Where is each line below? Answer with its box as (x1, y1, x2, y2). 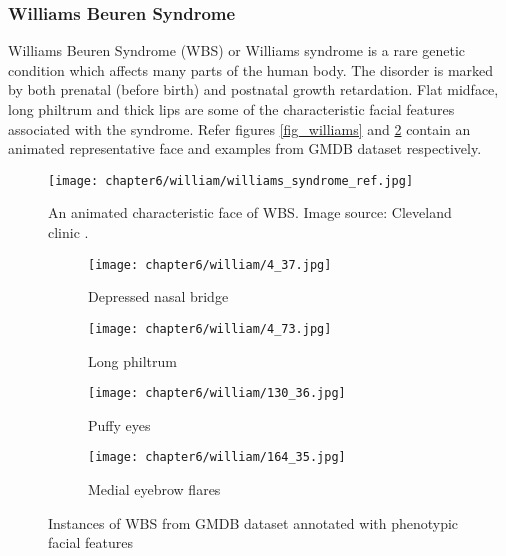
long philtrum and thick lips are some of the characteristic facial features (8, 99, 455, 119)
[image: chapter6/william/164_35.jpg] (88, 450, 346, 465)
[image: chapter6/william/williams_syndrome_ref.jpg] (48, 173, 414, 188)
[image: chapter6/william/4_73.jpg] (88, 321, 332, 336)
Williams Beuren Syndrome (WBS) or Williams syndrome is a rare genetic (8, 40, 466, 61)
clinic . (48, 222, 89, 243)
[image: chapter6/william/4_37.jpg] (88, 257, 332, 272)
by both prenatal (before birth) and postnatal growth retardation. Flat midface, (8, 79, 499, 100)
